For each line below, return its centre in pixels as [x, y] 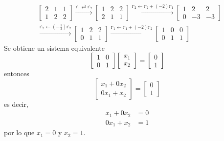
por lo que [19, 132]
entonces [17, 73]
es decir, [16, 104]
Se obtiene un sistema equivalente [54, 48]
